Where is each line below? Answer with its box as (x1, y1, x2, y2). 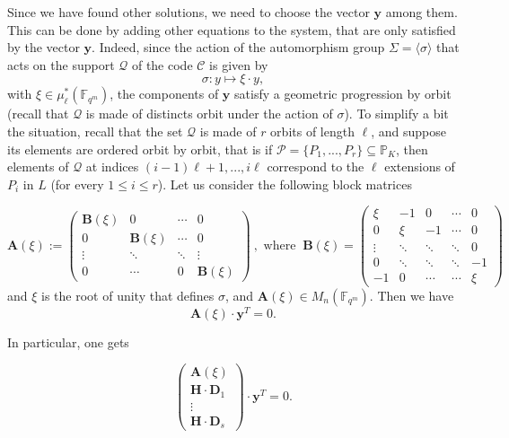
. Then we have (369, 285, 454, 304)
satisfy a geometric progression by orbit (234, 84, 452, 103)
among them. (385, 3, 458, 21)
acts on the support (7, 55, 115, 74)
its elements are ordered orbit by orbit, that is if (7, 139, 273, 158)
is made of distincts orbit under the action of (85, 104, 333, 123)
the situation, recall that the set (7, 121, 183, 140)
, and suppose (371, 121, 447, 140)
